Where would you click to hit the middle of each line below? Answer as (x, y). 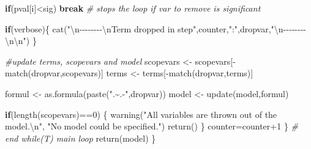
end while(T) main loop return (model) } (81, 138)
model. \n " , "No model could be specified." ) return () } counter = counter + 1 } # (152, 126)
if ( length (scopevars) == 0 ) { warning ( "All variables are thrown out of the (141, 114)
